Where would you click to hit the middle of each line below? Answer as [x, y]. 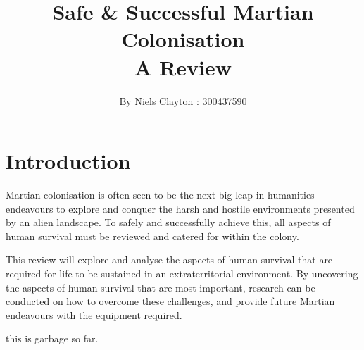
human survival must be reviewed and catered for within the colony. [152, 236]
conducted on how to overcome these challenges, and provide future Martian [170, 301]
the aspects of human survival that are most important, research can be [161, 287]
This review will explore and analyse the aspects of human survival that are [169, 260]
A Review [183, 67]
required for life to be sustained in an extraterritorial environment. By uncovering [182, 273]
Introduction [68, 161]
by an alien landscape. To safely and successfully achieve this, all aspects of [168, 222]
